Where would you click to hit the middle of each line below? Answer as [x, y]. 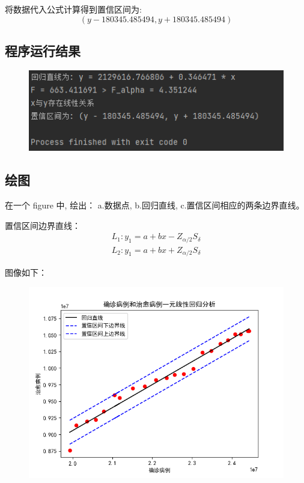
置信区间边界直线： [43, 225]
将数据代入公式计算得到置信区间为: [73, 9]
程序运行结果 [43, 50]
